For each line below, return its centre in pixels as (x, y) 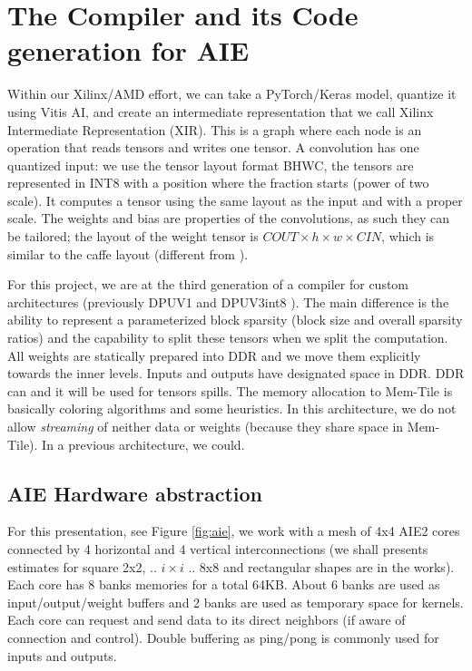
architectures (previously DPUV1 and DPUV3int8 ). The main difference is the (228, 301)
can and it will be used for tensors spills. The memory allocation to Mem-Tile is (230, 390)
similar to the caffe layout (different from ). (128, 253)
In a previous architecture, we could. (143, 444)
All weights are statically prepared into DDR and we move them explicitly (214, 355)
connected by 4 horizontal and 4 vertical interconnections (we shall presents (218, 548)
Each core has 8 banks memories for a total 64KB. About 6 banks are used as (224, 584)
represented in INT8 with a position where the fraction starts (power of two (218, 183)
